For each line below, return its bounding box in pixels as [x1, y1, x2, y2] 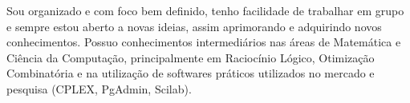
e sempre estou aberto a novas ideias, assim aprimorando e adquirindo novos [6, 18, 382, 34]
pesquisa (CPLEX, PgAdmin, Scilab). [6, 80, 192, 97]
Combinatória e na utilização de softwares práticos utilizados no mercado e [6, 65, 375, 81]
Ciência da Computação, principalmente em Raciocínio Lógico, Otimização [6, 49, 375, 65]
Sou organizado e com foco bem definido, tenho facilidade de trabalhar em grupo [6, 2, 404, 18]
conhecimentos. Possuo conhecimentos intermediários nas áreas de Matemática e [6, 34, 401, 50]
